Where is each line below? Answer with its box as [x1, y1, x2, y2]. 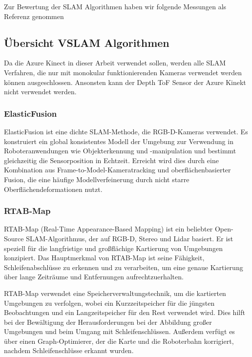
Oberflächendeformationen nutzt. [4, 184, 103, 194]
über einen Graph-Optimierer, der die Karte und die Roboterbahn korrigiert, [4, 336, 234, 346]
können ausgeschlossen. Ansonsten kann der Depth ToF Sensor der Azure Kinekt [4, 77, 246, 87]
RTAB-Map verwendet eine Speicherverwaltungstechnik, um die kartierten [4, 288, 226, 298]
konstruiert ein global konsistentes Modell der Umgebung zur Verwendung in [4, 136, 233, 146]
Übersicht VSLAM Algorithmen [4, 35, 169, 50]
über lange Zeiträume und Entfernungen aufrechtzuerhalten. [4, 272, 184, 282]
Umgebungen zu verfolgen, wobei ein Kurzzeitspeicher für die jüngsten [4, 297, 215, 308]
